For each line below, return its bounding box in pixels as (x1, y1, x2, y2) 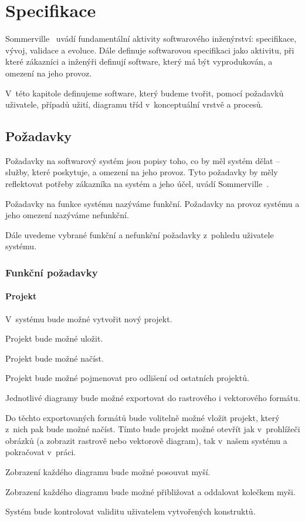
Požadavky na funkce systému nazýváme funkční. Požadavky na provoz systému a (5, 197, 300, 209)
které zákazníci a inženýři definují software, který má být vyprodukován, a (5, 55, 273, 68)
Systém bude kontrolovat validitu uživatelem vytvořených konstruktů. (5, 505, 256, 517)
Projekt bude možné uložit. (5, 332, 103, 345)
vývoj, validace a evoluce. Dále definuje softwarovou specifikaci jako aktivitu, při (5, 44, 294, 56)
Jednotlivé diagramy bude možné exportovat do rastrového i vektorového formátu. (5, 392, 300, 404)
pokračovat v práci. (5, 446, 76, 458)
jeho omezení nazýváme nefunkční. (5, 209, 129, 221)
